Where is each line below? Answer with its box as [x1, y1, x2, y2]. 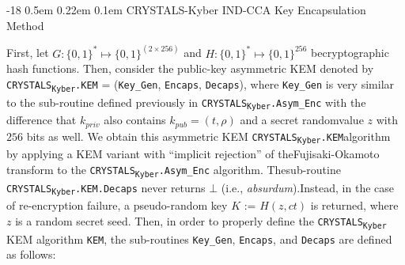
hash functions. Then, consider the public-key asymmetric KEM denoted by [6, 60, 374, 77]
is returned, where [310, 197, 399, 214]
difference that [6, 112, 77, 128]
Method [6, 17, 44, 33]
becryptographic [311, 44, 389, 61]
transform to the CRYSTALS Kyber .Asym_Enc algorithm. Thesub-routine [6, 161, 341, 179]
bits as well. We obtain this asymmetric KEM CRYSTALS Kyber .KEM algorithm [26, 127, 391, 146]
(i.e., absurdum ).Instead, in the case [221, 179, 395, 195]
